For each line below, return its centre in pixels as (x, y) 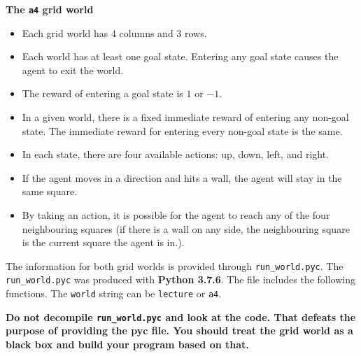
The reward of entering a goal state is (102, 93)
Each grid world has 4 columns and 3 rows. (114, 33)
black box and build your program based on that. (127, 344)
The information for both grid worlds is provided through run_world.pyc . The (175, 265)
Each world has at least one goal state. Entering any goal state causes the (180, 56)
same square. (50, 191)
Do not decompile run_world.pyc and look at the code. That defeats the (181, 316)
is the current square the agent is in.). (103, 242)
